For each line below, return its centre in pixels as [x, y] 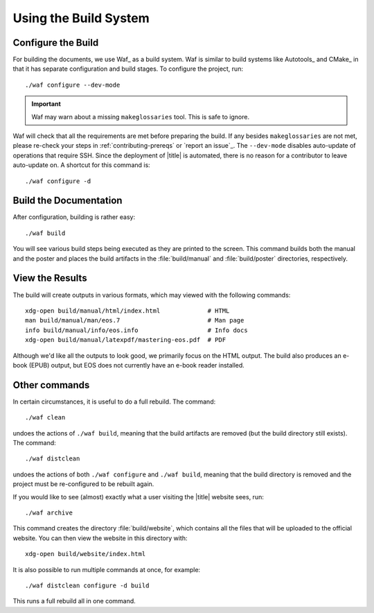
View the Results [50, 278]
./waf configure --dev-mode [73, 85]
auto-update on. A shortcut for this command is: [81, 165]
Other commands [51, 385]
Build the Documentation [68, 201]
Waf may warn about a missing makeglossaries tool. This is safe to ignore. [140, 116]
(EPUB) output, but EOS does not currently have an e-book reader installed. [137, 365]
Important [46, 104]
